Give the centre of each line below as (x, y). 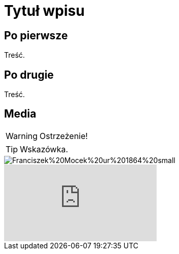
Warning (22, 136)
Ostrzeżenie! (64, 136)
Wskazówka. (44, 149)
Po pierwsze (36, 35)
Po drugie (29, 75)
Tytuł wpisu (44, 11)
